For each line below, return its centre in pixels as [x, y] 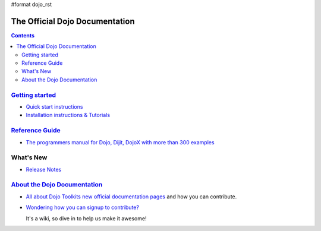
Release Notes [44, 169]
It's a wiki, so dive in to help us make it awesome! [86, 218]
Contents [23, 35]
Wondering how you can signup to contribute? [83, 207]
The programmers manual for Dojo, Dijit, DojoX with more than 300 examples [120, 142]
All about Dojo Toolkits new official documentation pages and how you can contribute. [131, 197]
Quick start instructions [54, 107]
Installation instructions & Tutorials [68, 115]
